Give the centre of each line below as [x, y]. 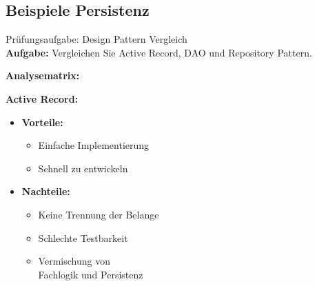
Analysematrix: [43, 75]
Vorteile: [42, 122]
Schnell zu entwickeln [83, 168]
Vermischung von [74, 261]
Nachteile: [46, 191]
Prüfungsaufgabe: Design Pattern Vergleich [96, 39]
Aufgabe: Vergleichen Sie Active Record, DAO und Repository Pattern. [159, 52]
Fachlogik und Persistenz [91, 274]
